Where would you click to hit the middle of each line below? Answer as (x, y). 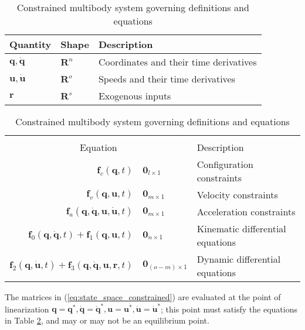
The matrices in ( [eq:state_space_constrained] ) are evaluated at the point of (143, 297)
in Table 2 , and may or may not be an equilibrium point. (107, 320)
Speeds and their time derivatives (167, 79)
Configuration (225, 164)
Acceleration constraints (246, 212)
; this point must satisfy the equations (229, 309)
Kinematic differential (241, 228)
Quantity (30, 44)
